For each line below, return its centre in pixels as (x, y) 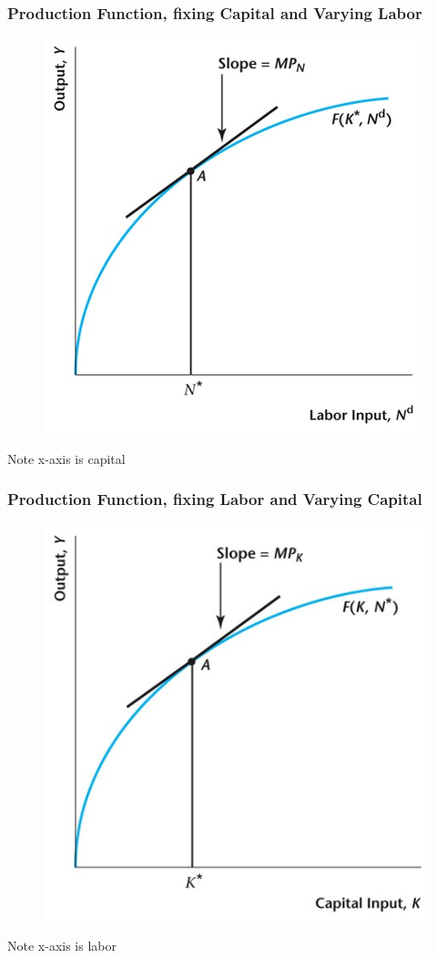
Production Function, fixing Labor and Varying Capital (215, 499)
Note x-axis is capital (66, 458)
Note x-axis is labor (62, 945)
